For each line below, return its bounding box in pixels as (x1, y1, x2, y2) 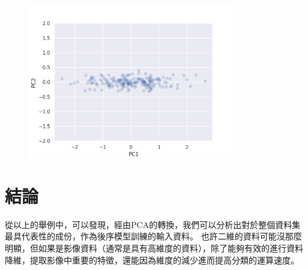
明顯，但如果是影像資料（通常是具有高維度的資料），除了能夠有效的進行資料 (5, 242, 303, 254)
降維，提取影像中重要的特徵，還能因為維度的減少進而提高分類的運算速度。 (5, 253, 299, 266)
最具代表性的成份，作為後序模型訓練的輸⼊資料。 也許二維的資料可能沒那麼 (5, 230, 302, 242)
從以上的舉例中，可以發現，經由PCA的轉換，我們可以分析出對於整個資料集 (5, 218, 301, 230)
